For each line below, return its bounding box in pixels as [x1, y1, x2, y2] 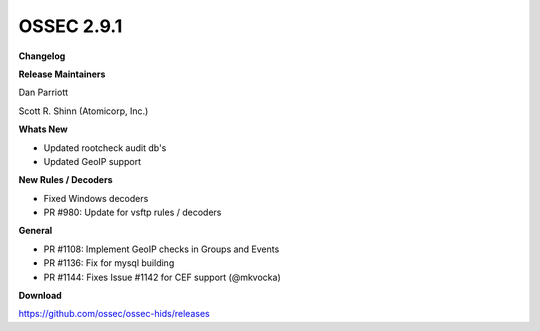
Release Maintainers [18, 68, 106, 80]
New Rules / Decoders [18, 174, 113, 186]
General [18, 225, 53, 237]
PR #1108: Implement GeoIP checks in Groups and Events [43, 243, 280, 255]
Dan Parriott [18, 86, 69, 99]
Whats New [18, 123, 69, 135]
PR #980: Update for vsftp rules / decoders [43, 206, 222, 219]
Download [18, 290, 62, 302]
